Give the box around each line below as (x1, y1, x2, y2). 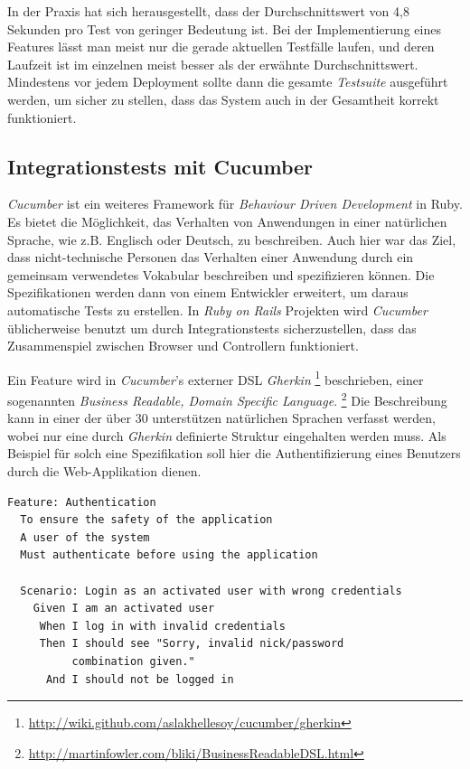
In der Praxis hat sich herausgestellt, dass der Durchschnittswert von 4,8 (7, 2, 409, 20)
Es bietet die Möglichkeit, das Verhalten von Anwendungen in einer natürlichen (7, 211, 447, 230)
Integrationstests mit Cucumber (7, 152, 314, 180)
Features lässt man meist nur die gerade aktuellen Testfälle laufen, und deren (7, 37, 435, 56)
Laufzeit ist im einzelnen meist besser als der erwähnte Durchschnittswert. (7, 54, 418, 73)
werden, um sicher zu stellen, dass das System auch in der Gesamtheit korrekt (7, 89, 439, 108)
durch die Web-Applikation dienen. (7, 461, 202, 480)
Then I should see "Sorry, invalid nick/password (39, 637, 344, 651)
